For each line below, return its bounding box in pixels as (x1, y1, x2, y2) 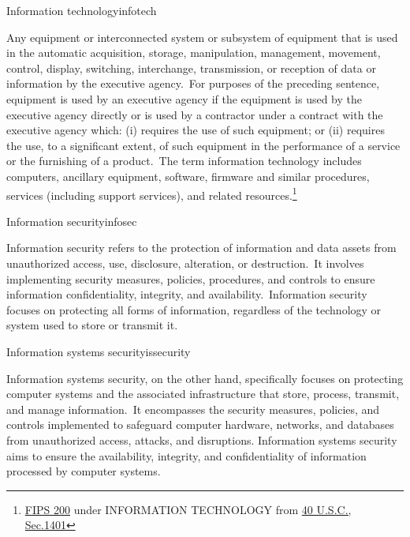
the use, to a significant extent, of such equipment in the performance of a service (6, 137, 401, 153)
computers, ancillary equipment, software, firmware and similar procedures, (6, 167, 370, 184)
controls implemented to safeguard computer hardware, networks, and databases (6, 416, 394, 433)
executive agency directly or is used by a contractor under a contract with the (6, 106, 383, 122)
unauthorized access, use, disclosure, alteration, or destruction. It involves (6, 254, 364, 271)
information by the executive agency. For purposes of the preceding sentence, (6, 75, 380, 92)
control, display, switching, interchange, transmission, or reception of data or (6, 59, 376, 76)
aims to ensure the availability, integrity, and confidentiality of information (6, 447, 367, 464)
